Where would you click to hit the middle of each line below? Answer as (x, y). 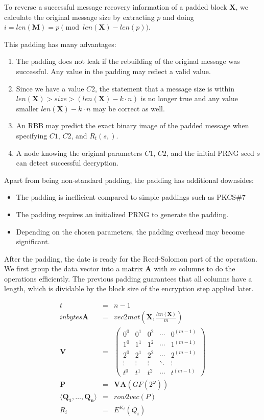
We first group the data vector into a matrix (74, 269)
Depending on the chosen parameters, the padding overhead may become (130, 231)
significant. (33, 241)
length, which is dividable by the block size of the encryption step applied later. (129, 288)
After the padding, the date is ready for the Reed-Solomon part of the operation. (131, 258)
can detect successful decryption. (67, 163)
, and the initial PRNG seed (210, 153)
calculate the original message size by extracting (79, 17)
